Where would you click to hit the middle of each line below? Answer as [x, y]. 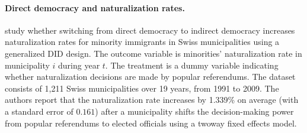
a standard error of [39, 111]
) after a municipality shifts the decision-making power [194, 111]
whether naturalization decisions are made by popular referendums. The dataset [150, 77]
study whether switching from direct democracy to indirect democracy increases [150, 30]
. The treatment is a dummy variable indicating [192, 65]
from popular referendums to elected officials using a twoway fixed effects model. [151, 123]
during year [79, 65]
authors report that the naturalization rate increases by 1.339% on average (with [152, 100]
